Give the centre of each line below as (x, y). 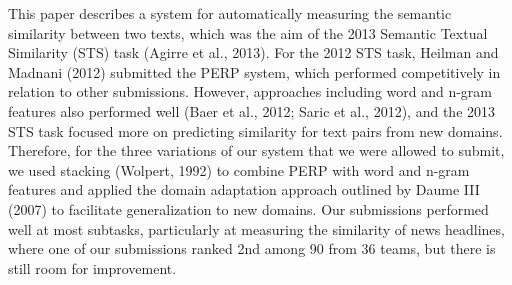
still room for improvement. (92, 267)
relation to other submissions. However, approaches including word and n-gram (250, 91)
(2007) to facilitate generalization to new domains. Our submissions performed (248, 208)
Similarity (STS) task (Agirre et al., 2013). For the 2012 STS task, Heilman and (253, 52)
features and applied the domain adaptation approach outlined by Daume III (244, 189)
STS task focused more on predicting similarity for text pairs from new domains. (255, 130)
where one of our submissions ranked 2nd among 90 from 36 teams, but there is (252, 248)
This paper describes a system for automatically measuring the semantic (230, 13)
